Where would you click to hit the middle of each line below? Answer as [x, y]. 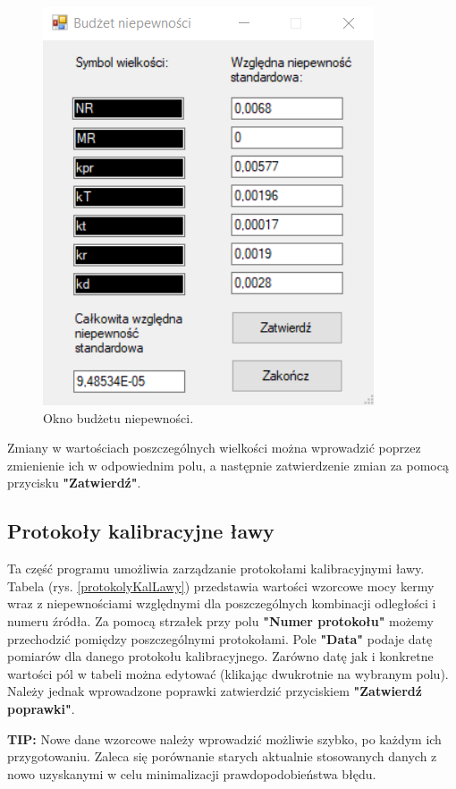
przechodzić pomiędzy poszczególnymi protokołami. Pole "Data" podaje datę [220, 638]
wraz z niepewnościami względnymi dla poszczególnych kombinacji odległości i [222, 603]
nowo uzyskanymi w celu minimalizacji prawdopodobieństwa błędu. [192, 773]
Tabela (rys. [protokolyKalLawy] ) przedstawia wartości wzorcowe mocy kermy [221, 585]
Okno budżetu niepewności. [118, 417]
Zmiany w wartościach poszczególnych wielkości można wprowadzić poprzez [214, 448]
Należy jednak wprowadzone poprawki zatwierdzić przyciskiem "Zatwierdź [215, 691]
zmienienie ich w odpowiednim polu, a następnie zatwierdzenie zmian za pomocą [228, 465]
